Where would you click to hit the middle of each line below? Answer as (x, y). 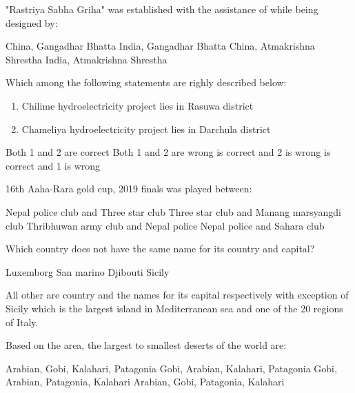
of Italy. (22, 322)
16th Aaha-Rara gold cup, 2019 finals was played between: (129, 189)
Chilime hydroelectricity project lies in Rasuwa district (138, 105)
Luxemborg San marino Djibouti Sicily (88, 271)
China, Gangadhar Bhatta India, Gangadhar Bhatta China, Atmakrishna (160, 46)
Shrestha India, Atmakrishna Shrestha (87, 59)
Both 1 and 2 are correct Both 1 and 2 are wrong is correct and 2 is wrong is (168, 152)
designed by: (32, 22)
